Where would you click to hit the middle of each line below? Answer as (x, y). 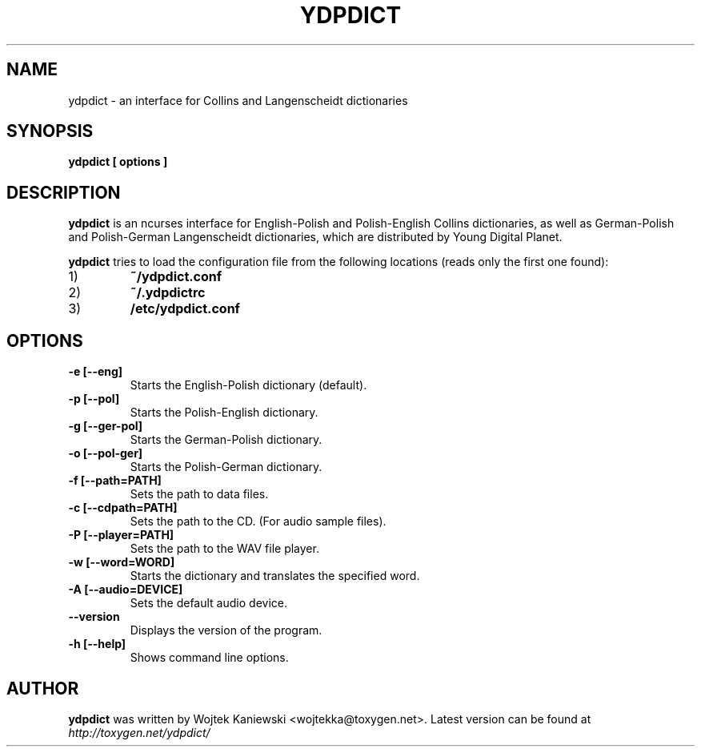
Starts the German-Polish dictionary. (226, 440)
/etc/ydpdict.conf (185, 309)
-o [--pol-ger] (106, 453)
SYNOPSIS (50, 131)
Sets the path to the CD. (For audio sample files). (258, 521)
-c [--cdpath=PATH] (123, 508)
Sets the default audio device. (208, 603)
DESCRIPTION (64, 192)
